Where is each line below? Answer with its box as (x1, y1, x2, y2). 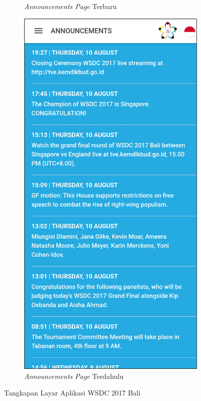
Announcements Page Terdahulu (24, 370, 124, 381)
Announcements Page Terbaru (24, 1, 117, 11)
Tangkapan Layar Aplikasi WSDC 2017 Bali (4, 387, 141, 398)
